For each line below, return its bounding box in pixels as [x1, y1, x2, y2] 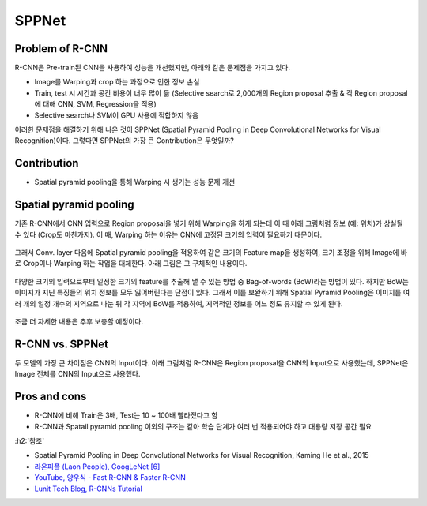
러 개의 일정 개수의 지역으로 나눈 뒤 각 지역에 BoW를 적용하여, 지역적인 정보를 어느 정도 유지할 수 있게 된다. [14, 298, 343, 308]
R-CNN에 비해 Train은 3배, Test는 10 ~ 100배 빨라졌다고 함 [34, 410, 218, 420]
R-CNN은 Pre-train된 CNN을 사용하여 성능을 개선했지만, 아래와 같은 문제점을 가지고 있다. [14, 63, 291, 73]
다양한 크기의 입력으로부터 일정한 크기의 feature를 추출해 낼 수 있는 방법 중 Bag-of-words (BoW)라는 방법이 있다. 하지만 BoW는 [14, 276, 409, 286]
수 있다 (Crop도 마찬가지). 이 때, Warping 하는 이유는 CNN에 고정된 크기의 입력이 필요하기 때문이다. [14, 230, 323, 239]
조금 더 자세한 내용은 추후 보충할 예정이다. [14, 317, 144, 326]
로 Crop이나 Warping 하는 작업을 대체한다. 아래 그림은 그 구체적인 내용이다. [14, 259, 248, 268]
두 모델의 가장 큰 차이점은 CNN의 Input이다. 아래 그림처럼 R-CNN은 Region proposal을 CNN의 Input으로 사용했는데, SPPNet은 [14, 358, 409, 367]
